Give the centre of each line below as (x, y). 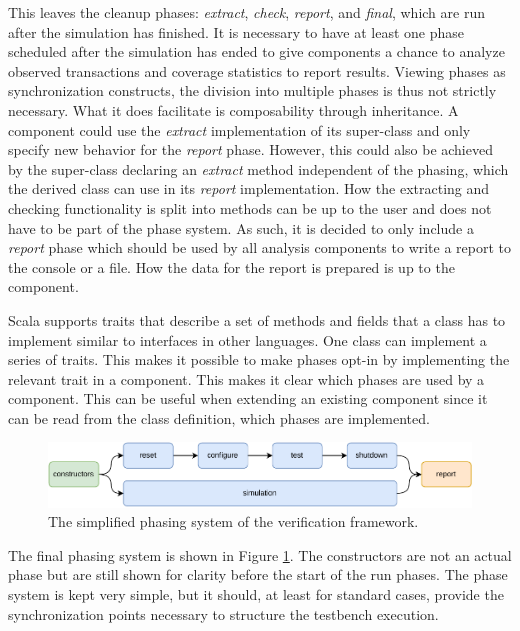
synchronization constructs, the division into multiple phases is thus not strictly (252, 90)
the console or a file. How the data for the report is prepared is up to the (231, 266)
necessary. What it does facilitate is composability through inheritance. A (233, 109)
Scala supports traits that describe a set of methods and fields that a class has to (257, 319)
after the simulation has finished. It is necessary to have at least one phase (236, 31)
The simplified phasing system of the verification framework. (233, 521)
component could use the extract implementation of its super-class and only (239, 129)
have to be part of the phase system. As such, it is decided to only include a (241, 227)
